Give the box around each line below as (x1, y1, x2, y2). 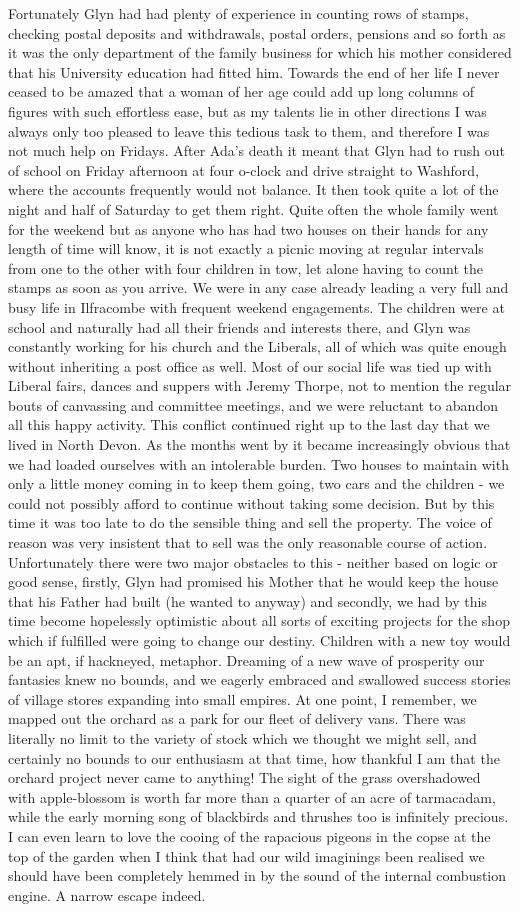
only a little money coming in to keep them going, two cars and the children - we (8, 473, 505, 494)
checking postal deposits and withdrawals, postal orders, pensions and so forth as (8, 22, 506, 43)
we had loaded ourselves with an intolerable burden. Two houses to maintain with (8, 453, 509, 474)
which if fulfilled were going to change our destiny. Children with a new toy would (8, 630, 511, 650)
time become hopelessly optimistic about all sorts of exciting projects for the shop (8, 610, 510, 631)
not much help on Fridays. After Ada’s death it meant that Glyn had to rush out (8, 140, 505, 161)
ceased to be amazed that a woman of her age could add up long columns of (8, 81, 475, 102)
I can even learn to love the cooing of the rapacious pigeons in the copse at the (8, 825, 491, 846)
